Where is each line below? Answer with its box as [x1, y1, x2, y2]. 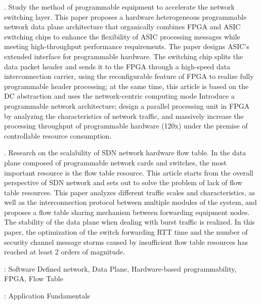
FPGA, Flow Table [4, 273, 63, 284]
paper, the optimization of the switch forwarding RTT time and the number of [4, 227, 248, 237]
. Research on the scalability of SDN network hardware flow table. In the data [4, 147, 246, 158]
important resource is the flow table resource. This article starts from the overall [4, 167, 253, 178]
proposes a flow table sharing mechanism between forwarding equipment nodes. [4, 206, 250, 217]
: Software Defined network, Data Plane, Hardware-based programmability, [4, 263, 237, 274]
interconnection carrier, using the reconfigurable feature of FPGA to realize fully [4, 71, 254, 81]
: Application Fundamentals [4, 290, 90, 301]
